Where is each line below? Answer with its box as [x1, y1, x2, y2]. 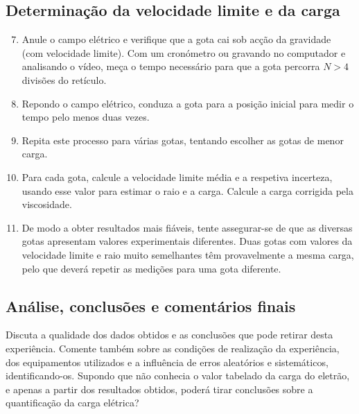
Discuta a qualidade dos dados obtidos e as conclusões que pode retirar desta [6, 327, 333, 342]
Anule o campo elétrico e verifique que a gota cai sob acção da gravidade [21, 32, 331, 46]
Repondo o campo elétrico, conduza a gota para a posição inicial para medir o [21, 96, 354, 110]
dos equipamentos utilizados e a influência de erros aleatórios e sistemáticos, [6, 354, 329, 369]
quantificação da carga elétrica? [6, 395, 139, 410]
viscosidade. [21, 197, 72, 212]
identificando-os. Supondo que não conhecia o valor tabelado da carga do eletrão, [6, 368, 350, 383]
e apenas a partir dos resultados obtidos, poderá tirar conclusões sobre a [6, 381, 313, 396]
